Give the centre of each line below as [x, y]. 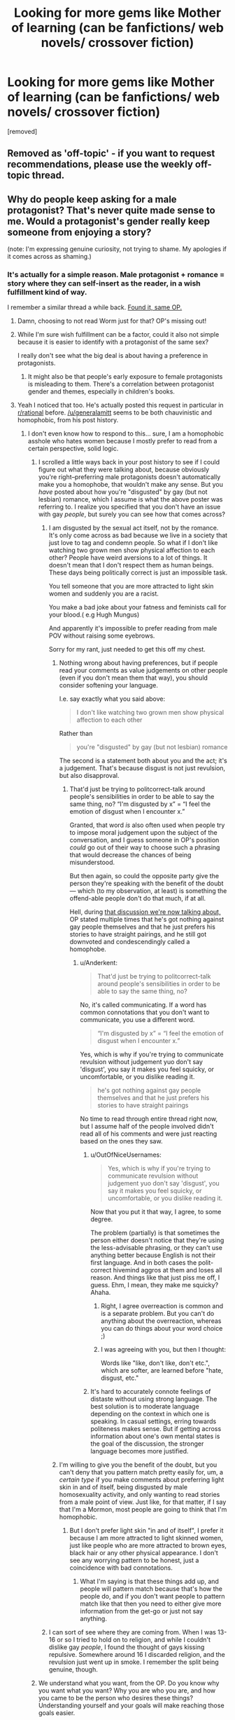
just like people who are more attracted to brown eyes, [148, 1545]
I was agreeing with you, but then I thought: [163, 1350]
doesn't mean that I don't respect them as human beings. [131, 565]
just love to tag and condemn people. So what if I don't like [133, 543]
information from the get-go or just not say [142, 1611]
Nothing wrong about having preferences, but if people [138, 663]
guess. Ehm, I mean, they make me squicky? [155, 1285]
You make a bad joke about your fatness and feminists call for [137, 607]
